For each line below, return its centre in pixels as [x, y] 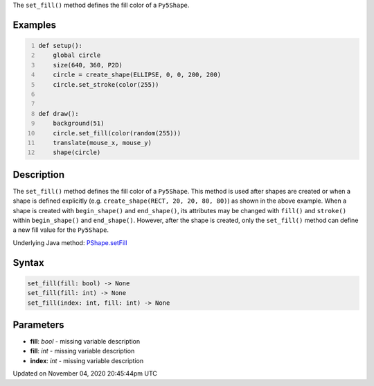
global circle [77, 55]
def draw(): [59, 114]
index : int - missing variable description [87, 360]
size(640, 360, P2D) [88, 65]
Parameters [38, 325]
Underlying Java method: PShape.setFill [70, 242]
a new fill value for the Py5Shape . [61, 230]
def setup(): [61, 45]
